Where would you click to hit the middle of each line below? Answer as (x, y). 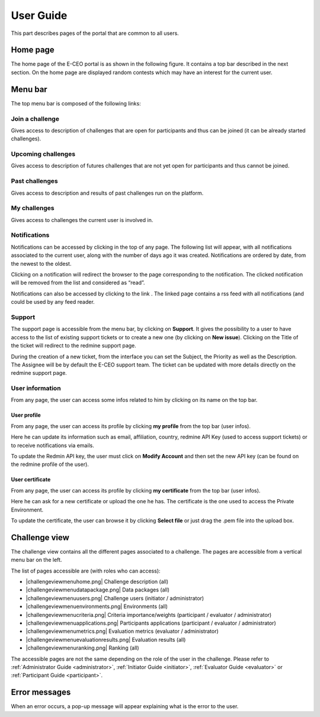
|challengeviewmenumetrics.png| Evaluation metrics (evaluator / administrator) (122, 631)
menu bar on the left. (36, 560)
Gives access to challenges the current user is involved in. (82, 220)
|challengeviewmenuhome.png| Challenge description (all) (97, 582)
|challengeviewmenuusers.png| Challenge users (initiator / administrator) (115, 598)
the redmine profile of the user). (50, 464)
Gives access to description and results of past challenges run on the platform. (107, 193)
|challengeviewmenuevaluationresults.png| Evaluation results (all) (106, 639)
